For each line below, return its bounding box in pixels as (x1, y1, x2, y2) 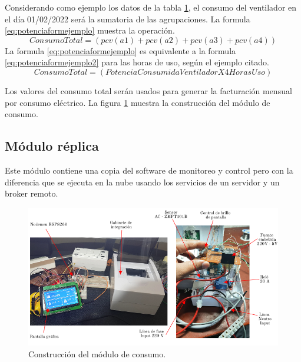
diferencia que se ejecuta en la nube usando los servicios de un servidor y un (5, 175, 280, 188)
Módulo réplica (5, 137, 99, 155)
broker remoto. (5, 187, 58, 200)
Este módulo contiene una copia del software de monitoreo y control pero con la (5, 164, 293, 176)
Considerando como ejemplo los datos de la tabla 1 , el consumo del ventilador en (5, 1, 297, 13)
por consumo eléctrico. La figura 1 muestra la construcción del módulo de (5, 96, 270, 108)
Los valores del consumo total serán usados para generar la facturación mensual (5, 84, 292, 97)
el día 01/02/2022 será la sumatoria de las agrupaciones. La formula (5, 12, 250, 25)
